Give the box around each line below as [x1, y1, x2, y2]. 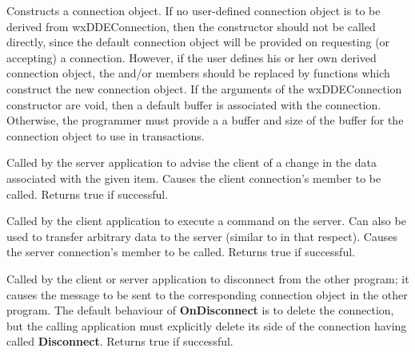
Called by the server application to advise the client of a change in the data [6, 154, 377, 171]
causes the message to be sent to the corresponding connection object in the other [6, 286, 408, 303]
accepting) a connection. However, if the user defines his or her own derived [6, 49, 377, 65]
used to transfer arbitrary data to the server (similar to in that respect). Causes [6, 227, 397, 244]
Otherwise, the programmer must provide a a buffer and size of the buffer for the [6, 112, 404, 129]
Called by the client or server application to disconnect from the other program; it [6, 270, 409, 287]
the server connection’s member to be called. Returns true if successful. [6, 243, 355, 260]
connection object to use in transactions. [6, 127, 205, 144]
